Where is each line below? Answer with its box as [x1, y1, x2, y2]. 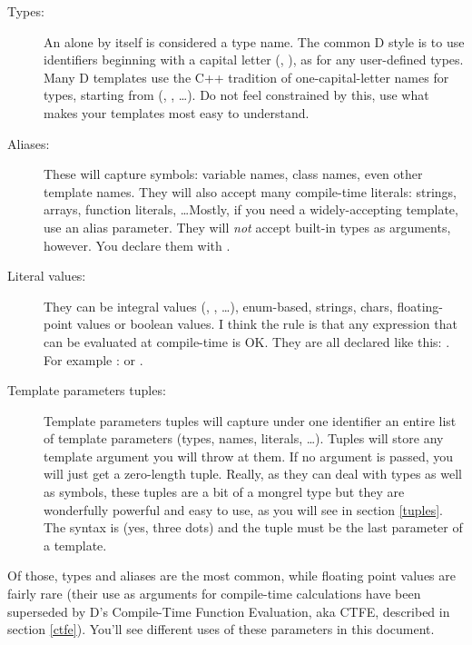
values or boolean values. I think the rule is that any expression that [76, 314, 457, 333]
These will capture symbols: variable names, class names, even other [44, 164, 423, 184]
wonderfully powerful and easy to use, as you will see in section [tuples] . [44, 500, 443, 519]
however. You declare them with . [44, 235, 231, 254]
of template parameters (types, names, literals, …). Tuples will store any [44, 429, 444, 448]
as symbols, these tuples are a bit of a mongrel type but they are [44, 482, 405, 501]
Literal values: [7, 266, 86, 285]
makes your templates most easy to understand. [44, 103, 310, 122]
